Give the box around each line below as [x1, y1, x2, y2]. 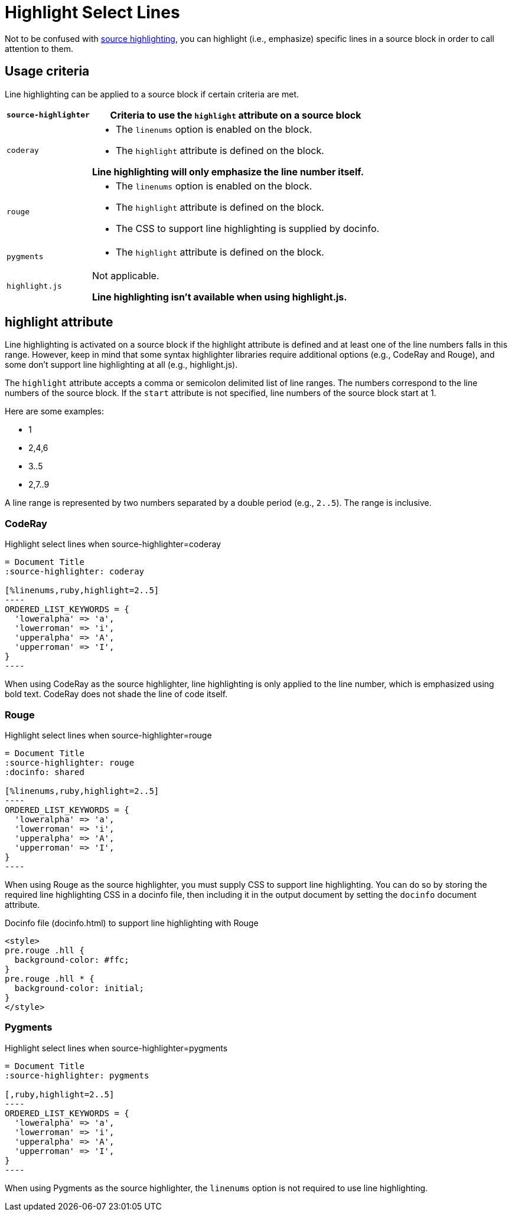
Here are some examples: [5, 406, 105, 417]
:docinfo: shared [5, 767, 84, 777]
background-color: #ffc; [14, 955, 129, 965]
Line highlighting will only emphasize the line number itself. [92, 165, 364, 178]
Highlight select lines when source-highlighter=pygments [5, 1042, 228, 1053]
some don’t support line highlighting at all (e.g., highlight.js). [5, 359, 238, 370]
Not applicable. [92, 269, 159, 282]
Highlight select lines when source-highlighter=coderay [5, 539, 221, 550]
